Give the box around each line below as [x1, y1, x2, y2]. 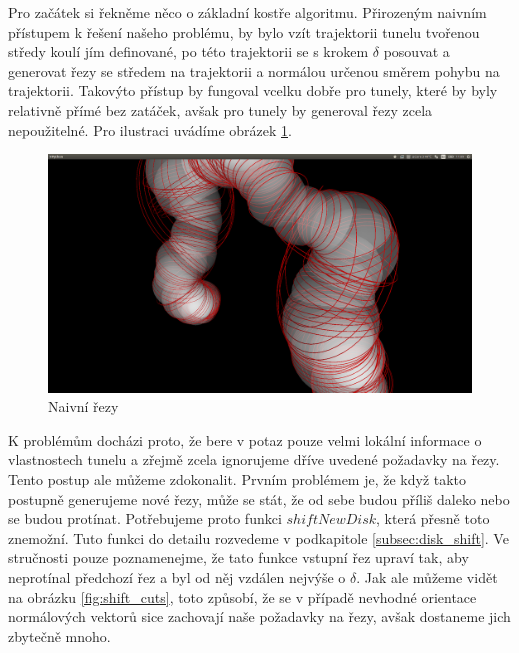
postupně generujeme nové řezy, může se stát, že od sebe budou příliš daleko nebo [8, 488, 510, 509]
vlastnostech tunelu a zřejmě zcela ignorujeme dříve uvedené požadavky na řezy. [8, 449, 500, 470]
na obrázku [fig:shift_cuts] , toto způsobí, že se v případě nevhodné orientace [8, 586, 477, 607]
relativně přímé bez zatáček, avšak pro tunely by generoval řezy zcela [8, 99, 433, 120]
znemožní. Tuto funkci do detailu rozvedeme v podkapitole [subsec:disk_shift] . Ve [8, 527, 509, 548]
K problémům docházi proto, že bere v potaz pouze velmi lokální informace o [8, 429, 482, 450]
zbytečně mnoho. [8, 625, 111, 646]
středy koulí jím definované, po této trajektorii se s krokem [8, 41, 369, 62]
